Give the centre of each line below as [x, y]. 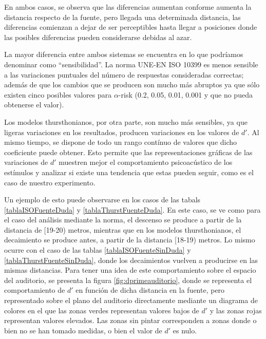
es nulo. [185, 330]
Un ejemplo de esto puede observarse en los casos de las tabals [102, 200]
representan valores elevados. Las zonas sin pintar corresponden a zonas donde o [130, 320]
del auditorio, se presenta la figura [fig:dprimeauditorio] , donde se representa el [128, 280]
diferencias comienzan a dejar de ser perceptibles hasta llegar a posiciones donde [131, 27]
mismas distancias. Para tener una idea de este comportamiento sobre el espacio [130, 270]
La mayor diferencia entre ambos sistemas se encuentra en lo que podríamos [124, 54]
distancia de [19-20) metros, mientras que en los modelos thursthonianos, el [123, 229]
